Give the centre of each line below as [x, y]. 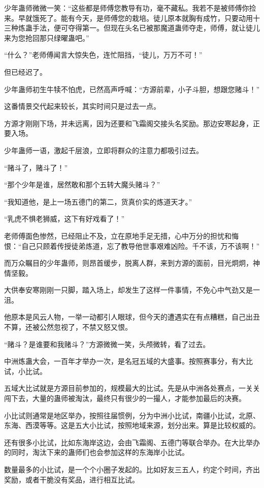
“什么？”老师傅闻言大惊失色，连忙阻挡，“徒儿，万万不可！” [103, 55]
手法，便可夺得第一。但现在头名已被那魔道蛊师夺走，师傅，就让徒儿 [146, 28]
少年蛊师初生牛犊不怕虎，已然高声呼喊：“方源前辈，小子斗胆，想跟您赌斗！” [132, 89]
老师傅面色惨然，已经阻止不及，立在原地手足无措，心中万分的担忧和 [118, 235]
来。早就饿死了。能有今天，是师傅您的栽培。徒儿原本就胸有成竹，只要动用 [128, 18]
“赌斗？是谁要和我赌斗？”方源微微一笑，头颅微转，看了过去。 [107, 344]
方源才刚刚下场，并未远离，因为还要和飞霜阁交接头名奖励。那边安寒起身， [128, 123]
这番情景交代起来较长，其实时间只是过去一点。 [82, 106]
